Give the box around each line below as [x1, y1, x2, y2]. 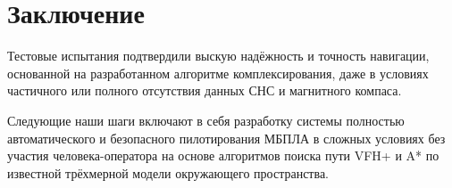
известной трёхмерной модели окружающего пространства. [7, 163, 329, 182]
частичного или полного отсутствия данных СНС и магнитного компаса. [7, 81, 402, 100]
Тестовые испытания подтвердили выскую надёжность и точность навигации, [7, 46, 430, 65]
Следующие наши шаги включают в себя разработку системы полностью [7, 110, 405, 129]
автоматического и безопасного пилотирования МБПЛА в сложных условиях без [7, 128, 446, 147]
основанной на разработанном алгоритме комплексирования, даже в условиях [7, 63, 429, 82]
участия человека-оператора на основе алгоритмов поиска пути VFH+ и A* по [7, 146, 439, 165]
